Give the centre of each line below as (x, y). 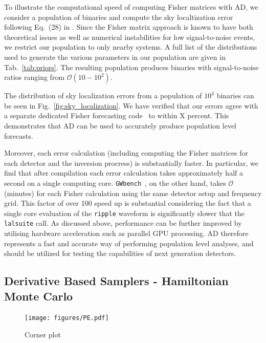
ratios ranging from (35, 77)
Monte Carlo (39, 296)
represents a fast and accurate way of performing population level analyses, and (129, 243)
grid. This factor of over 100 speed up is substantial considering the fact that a (128, 203)
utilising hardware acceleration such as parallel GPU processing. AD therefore (126, 233)
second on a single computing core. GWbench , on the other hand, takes (115, 183)
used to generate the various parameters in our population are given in (115, 57)
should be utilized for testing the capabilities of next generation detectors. (120, 253)
